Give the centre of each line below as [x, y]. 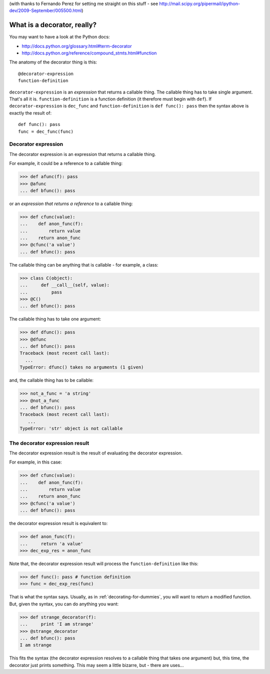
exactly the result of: [30, 113]
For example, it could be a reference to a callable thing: [66, 163]
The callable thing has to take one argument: [55, 319]
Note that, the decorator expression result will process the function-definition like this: [104, 563]
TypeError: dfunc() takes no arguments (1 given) [82, 367]
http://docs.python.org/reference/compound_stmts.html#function [89, 53]
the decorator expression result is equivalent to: [58, 523]
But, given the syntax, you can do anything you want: [64, 604]
